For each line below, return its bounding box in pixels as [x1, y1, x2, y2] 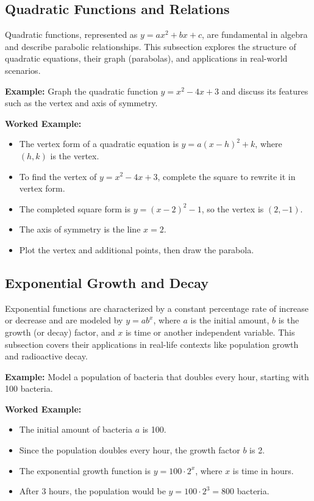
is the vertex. [50, 149, 99, 162]
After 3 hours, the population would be [19, 485, 166, 497]
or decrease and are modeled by [5, 314, 123, 326]
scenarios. [5, 63, 41, 76]
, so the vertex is [201, 202, 264, 215]
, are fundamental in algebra [202, 28, 308, 41]
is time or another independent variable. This [125, 325, 295, 338]
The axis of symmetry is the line [19, 223, 141, 236]
